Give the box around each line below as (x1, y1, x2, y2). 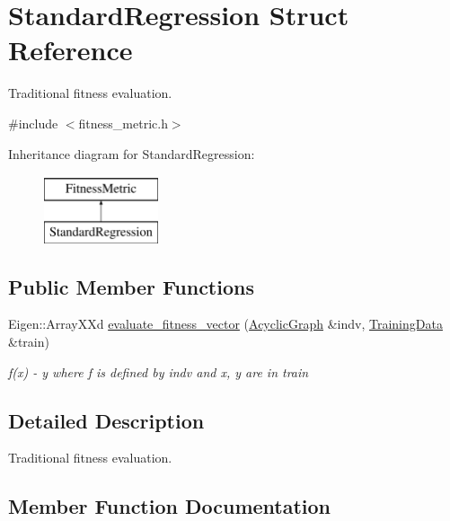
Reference (8, 31, 133, 68)
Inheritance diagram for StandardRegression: (8, 144, 255, 163)
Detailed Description (8, 406, 205, 434)
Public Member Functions (8, 272, 254, 300)
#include (8, 113, 58, 132)
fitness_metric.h (78, 113, 168, 132)
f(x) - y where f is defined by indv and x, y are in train (8, 362, 309, 381)
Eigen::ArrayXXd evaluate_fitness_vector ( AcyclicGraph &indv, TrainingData (8, 314, 443, 333)
